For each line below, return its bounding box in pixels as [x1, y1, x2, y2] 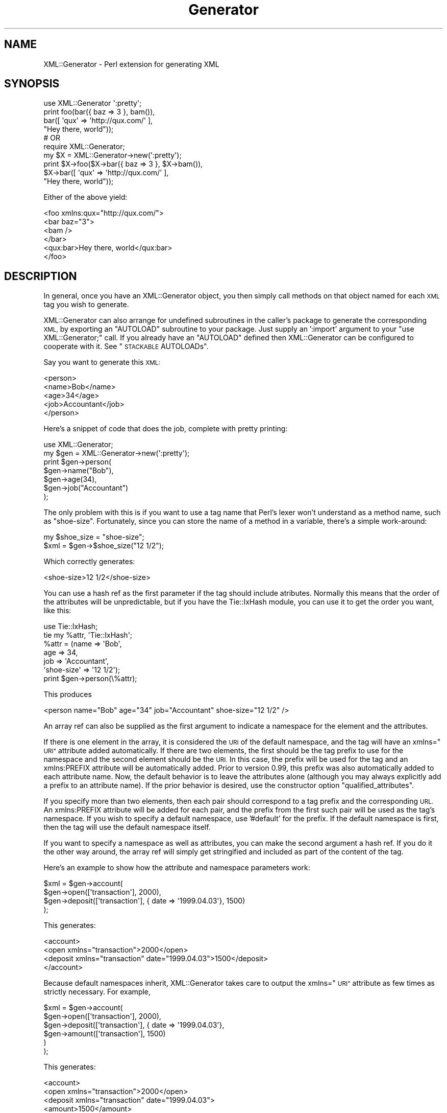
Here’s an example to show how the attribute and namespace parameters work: [43, 863, 310, 872]
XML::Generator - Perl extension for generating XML [43, 59, 219, 68]
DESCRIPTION [4, 269, 77, 283]
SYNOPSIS [4, 77, 60, 90]
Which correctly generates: [43, 557, 135, 566]
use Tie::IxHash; [43, 622, 98, 631]
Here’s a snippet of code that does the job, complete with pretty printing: [43, 424, 288, 433]
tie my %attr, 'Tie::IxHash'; [43, 631, 133, 640]
